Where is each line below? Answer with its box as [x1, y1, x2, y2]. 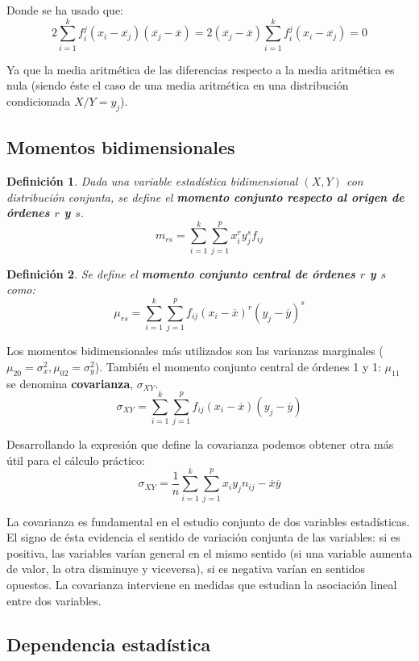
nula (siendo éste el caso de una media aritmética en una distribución [6, 77, 349, 94]
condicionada [6, 92, 71, 109]
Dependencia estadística [6, 631, 211, 656]
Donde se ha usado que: [6, 2, 124, 18]
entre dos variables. [6, 592, 102, 609]
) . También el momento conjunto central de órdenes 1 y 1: [94, 358, 381, 374]
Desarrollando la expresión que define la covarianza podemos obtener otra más [6, 436, 394, 453]
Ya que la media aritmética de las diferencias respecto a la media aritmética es [6, 61, 395, 77]
